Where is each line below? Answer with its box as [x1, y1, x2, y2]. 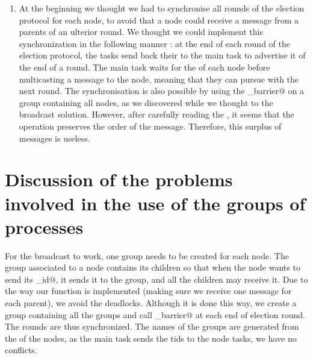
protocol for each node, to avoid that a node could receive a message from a [19, 13, 299, 26]
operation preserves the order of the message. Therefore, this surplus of [19, 119, 282, 132]
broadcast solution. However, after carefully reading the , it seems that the [19, 108, 294, 121]
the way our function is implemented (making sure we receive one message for [5, 284, 292, 297]
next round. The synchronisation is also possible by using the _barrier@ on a [19, 84, 305, 97]
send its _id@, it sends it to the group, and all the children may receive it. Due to [5, 272, 308, 285]
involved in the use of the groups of [5, 190, 306, 215]
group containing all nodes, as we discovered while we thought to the [19, 96, 273, 108]
